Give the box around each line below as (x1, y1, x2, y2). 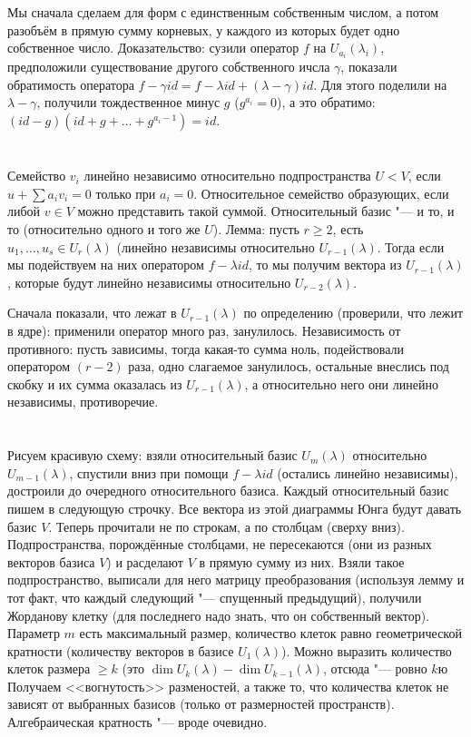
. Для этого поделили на (313, 74, 447, 93)
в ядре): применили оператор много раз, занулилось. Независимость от (7, 321, 401, 339)
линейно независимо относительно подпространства (83, 166, 371, 185)
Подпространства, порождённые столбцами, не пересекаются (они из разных (7, 535, 432, 554)
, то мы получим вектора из (248, 255, 402, 274)
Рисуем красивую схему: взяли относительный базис (7, 446, 298, 465)
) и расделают (106, 552, 183, 571)
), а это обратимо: (276, 93, 376, 112)
